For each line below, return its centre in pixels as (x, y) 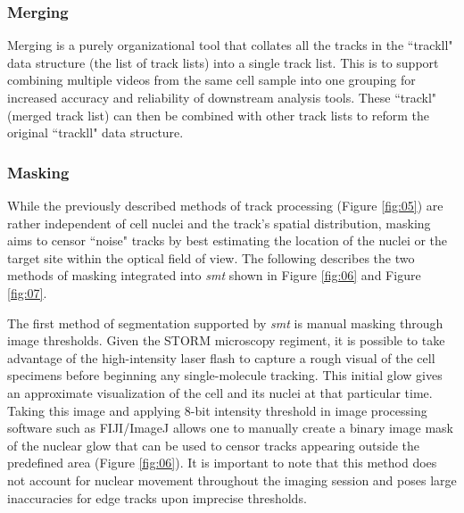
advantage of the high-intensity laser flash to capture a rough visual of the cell (221, 357)
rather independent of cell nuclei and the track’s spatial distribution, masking (219, 223)
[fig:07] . (27, 292)
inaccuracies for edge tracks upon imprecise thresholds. (157, 497)
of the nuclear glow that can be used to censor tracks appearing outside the (214, 445)
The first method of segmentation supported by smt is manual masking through (225, 323)
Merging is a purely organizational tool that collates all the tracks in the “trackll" (230, 45)
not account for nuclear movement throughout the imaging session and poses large (232, 480)
